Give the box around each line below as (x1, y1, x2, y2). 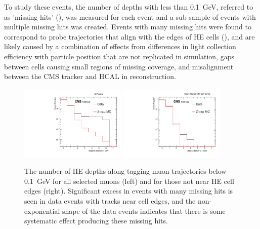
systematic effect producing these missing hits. (24, 215, 168, 226)
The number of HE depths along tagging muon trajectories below (24, 166, 227, 176)
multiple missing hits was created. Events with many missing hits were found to (4, 21, 251, 32)
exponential (24, 205, 60, 216)
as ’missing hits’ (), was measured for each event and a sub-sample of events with (4, 11, 256, 22)
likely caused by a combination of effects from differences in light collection (4, 41, 236, 52)
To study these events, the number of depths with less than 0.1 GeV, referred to (4, 2, 253, 12)
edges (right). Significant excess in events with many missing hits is (24, 185, 233, 196)
